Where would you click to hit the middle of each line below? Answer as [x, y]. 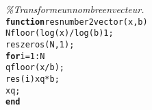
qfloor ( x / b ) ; [35, 68]
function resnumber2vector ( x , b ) [77, 22]
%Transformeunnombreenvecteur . [75, 9]
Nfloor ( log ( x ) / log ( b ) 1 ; [60, 33]
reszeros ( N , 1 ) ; [40, 44]
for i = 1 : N [25, 56]
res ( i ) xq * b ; [33, 79]
